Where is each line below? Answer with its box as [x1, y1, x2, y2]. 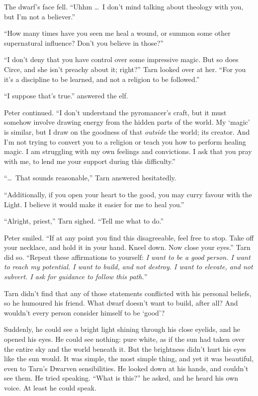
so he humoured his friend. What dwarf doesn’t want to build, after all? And [4, 298, 238, 308]
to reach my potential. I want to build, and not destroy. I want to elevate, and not [4, 261, 253, 272]
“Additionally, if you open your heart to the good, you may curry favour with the [4, 189, 252, 199]
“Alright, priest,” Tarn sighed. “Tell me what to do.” [4, 216, 164, 226]
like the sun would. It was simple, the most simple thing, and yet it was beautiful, [4, 353, 254, 364]
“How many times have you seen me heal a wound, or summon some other [4, 28, 231, 38]
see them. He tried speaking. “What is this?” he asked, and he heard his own [4, 373, 239, 383]
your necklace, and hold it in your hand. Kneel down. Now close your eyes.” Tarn [4, 242, 251, 252]
